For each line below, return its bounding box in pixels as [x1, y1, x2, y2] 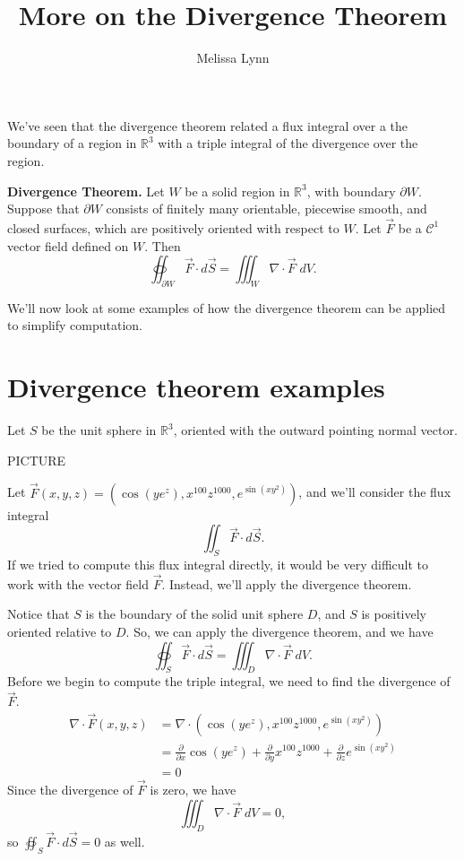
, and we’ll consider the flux [298, 483, 451, 501]
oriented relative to [7, 622, 112, 640]
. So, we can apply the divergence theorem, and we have [125, 622, 434, 640]
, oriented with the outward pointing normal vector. [173, 421, 458, 439]
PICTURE [7, 450, 66, 469]
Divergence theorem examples [7, 369, 385, 405]
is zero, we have [150, 780, 236, 799]
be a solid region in [185, 181, 290, 200]
